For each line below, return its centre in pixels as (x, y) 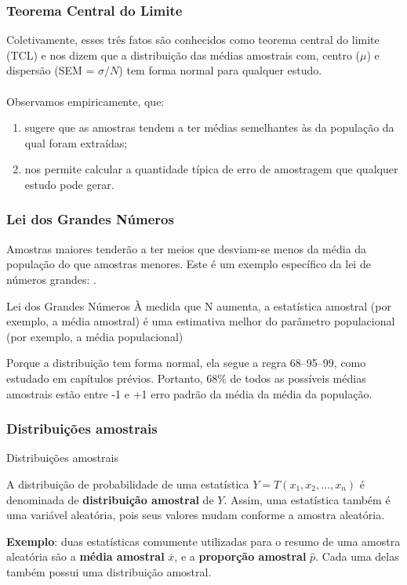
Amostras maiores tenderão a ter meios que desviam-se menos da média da (187, 248)
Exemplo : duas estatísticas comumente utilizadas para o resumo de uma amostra (203, 541)
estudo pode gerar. (69, 184)
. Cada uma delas (357, 556)
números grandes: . (51, 279)
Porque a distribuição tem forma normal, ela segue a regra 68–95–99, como (186, 363)
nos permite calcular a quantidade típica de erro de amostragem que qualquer (211, 169)
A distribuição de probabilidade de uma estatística (128, 483)
